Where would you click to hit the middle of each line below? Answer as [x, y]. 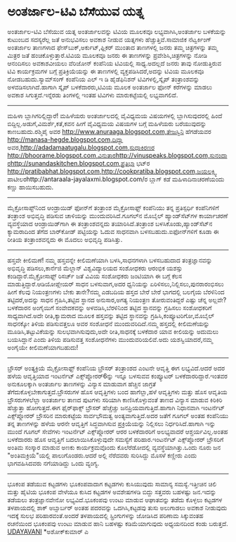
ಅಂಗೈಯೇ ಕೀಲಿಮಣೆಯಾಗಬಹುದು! [43, 347]
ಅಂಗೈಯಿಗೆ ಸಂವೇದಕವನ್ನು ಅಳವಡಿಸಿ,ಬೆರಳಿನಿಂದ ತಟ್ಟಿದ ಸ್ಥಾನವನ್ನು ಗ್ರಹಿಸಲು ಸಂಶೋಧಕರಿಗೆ [122, 307]
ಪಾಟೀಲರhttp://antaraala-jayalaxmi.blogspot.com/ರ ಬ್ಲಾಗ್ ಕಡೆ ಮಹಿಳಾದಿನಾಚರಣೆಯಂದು [116, 179]
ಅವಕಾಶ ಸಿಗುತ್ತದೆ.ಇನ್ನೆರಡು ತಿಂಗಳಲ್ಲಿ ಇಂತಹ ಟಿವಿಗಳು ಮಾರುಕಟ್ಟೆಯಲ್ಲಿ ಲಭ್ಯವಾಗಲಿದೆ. [93, 94]
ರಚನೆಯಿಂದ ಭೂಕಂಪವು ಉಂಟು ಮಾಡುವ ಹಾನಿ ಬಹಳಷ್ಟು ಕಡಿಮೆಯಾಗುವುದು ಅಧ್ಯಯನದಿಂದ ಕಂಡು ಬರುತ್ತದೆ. [118, 523]
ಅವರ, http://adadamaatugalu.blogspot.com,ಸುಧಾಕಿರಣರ [81, 147]
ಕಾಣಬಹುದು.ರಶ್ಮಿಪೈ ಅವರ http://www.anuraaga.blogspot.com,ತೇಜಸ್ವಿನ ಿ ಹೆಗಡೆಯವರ [110, 131]
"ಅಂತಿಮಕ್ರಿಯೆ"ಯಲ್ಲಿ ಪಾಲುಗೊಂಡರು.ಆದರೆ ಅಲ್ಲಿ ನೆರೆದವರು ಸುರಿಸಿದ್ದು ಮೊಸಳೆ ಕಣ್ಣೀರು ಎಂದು [102, 455]
